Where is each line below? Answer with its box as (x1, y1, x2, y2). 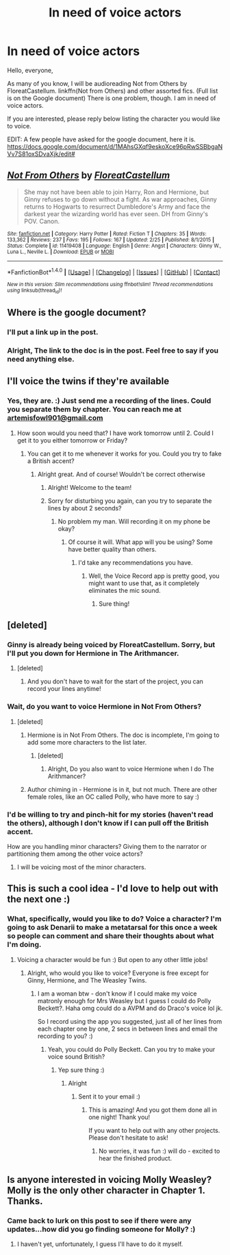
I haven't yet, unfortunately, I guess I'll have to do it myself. (16, 1240, 183, 1248)
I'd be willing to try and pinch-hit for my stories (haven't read (7, 810, 214, 819)
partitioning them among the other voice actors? (7, 849, 143, 858)
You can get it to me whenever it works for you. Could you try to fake (27, 449, 222, 458)
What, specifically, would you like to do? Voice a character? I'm (7, 914, 222, 924)
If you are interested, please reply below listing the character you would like (7, 115, 220, 123)
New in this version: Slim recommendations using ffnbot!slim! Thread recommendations (7, 281, 214, 288)
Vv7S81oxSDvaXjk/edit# (7, 150, 75, 158)
